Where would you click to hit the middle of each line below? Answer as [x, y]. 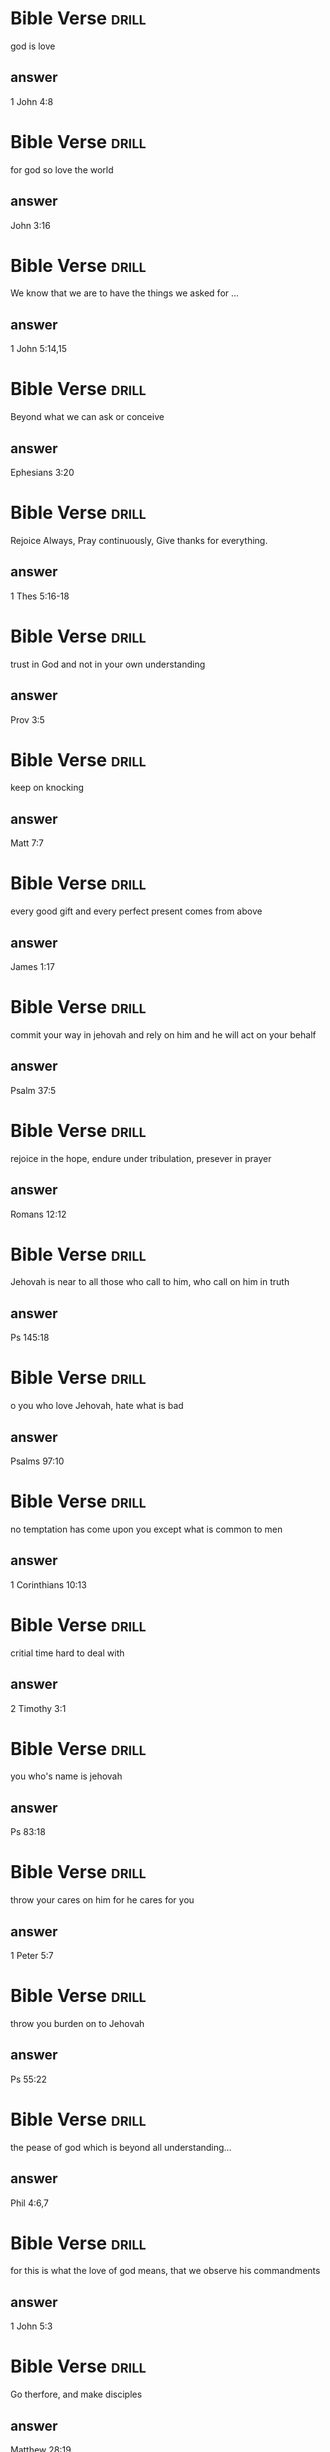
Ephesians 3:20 [42, 472]
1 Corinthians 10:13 [48, 1584]
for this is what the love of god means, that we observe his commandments [165, 2271]
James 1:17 [32, 966]
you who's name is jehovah [66, 1776]
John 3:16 [30, 225]
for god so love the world [62, 169]
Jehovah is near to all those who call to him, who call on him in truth [150, 1282]
